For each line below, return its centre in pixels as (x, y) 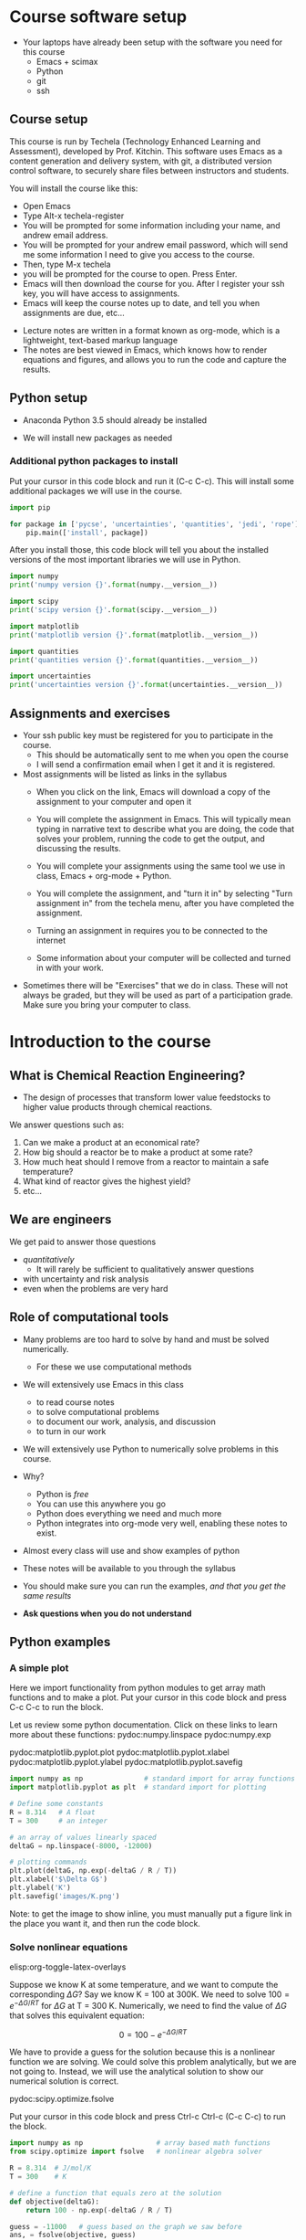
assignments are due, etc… (73, 312)
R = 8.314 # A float (52, 1812)
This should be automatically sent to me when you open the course (162, 755)
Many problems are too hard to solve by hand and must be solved (146, 1339)
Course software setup (98, 17)
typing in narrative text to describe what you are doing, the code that (165, 829)
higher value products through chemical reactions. (117, 1107)
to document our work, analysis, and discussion (126, 1421)
